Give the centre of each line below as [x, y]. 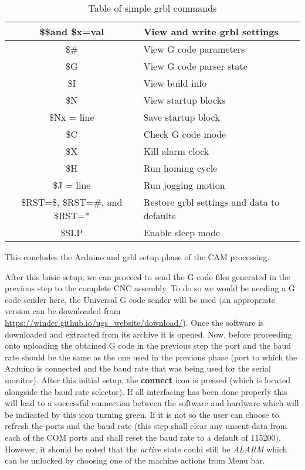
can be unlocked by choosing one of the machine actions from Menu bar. [135, 460]
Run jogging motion [184, 185]
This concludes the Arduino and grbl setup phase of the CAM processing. [137, 257]
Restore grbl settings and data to [211, 202]
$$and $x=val [72, 31]
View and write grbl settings [211, 31]
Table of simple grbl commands [152, 8]
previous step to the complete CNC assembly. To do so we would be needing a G [150, 288]
